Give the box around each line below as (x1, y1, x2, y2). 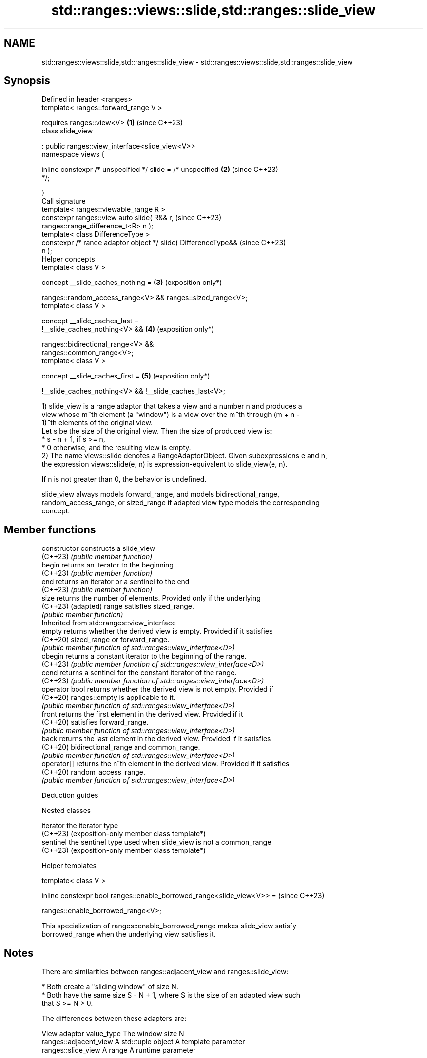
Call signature (41, 197, 86, 206)
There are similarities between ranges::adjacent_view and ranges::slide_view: (41, 967, 289, 976)
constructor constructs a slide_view (41, 544, 155, 553)
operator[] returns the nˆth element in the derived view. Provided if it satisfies (41, 759, 290, 768)
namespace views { (41, 150, 104, 159)
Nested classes (41, 806, 91, 815)
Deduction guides (41, 791, 98, 800)
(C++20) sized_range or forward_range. (41, 635, 170, 644)
